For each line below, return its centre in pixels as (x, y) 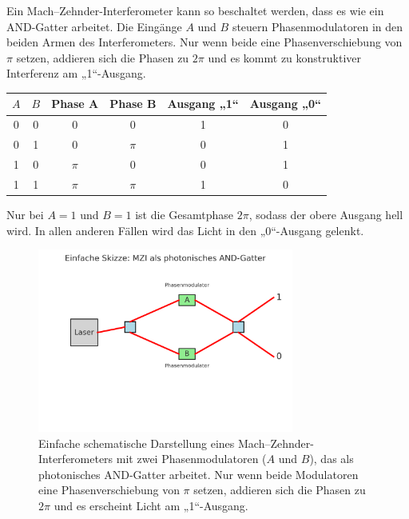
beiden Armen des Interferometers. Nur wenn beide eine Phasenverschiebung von (204, 42)
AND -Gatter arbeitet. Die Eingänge (94, 26)
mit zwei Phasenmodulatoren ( (191, 459)
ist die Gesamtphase (185, 214)
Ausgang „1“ (203, 104)
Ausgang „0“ (286, 104)
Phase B (133, 104)
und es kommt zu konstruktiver (285, 57)
